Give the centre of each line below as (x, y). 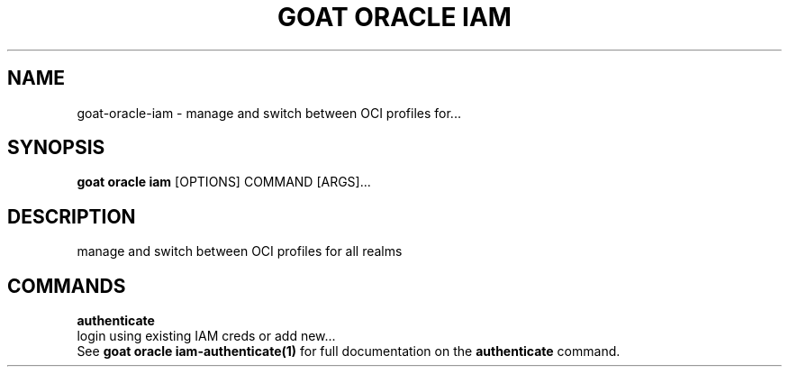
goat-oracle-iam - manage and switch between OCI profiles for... (269, 113)
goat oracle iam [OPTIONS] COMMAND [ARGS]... (224, 182)
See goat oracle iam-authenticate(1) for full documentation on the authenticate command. (349, 351)
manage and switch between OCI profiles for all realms (240, 251)
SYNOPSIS (56, 148)
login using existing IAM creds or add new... (206, 336)
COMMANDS (67, 286)
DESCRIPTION (72, 216)
